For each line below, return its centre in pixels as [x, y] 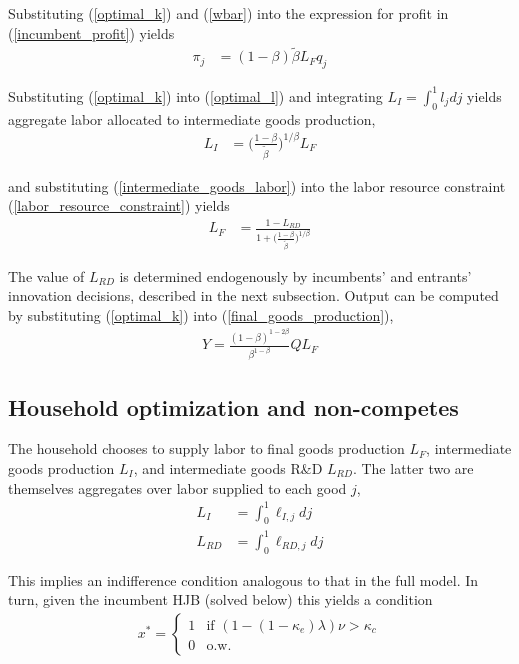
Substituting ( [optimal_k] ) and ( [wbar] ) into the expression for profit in [228, 13]
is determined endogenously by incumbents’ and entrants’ [295, 275]
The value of [46, 275]
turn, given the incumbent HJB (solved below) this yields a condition [220, 599]
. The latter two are [413, 467]
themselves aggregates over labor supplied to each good [177, 487]
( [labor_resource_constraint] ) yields [119, 205]
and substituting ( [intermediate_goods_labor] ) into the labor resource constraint [257, 185]
